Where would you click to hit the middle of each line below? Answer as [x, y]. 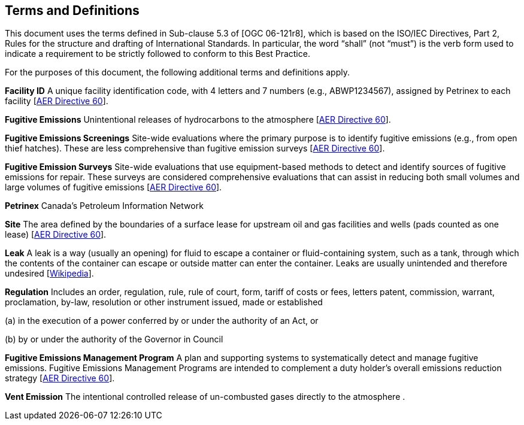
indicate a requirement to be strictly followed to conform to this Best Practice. [157, 54]
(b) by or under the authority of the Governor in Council [114, 339]
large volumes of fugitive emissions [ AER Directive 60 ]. [113, 187]
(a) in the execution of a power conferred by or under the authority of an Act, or [162, 321]
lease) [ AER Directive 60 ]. [56, 235]
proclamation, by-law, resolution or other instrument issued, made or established [164, 302]
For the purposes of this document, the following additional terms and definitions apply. [177, 72]
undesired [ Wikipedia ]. [49, 274]
